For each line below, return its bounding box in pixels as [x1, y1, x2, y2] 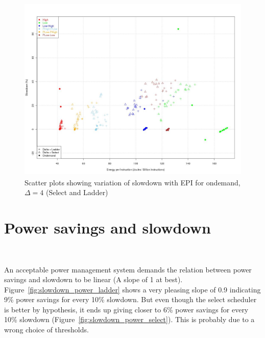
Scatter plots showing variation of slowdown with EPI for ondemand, [25, 177, 240, 187]
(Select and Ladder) [45, 187, 108, 198]
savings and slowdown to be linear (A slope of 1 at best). [4, 274, 183, 285]
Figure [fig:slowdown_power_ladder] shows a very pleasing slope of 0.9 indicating [4, 284, 261, 294]
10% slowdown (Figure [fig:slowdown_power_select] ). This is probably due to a [4, 314, 255, 325]
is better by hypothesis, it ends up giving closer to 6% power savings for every [4, 304, 249, 314]
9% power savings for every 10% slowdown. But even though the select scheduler [4, 294, 257, 305]
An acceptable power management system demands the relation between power [4, 264, 252, 274]
